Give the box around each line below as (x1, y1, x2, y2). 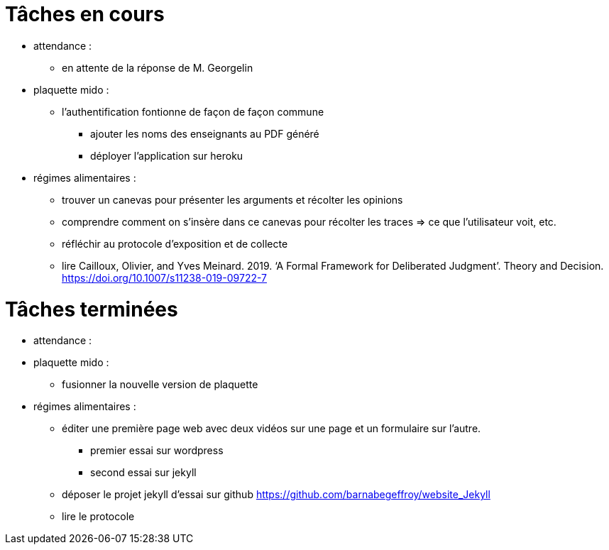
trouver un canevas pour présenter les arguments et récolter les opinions (62, 193, 403, 206)
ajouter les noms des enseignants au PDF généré (90, 127, 319, 140)
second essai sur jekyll (90, 466, 197, 479)
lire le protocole (62, 510, 135, 523)
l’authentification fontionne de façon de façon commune (62, 105, 324, 118)
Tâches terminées (5, 297, 178, 321)
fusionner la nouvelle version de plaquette (62, 378, 258, 391)
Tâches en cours (5, 2, 165, 26)
